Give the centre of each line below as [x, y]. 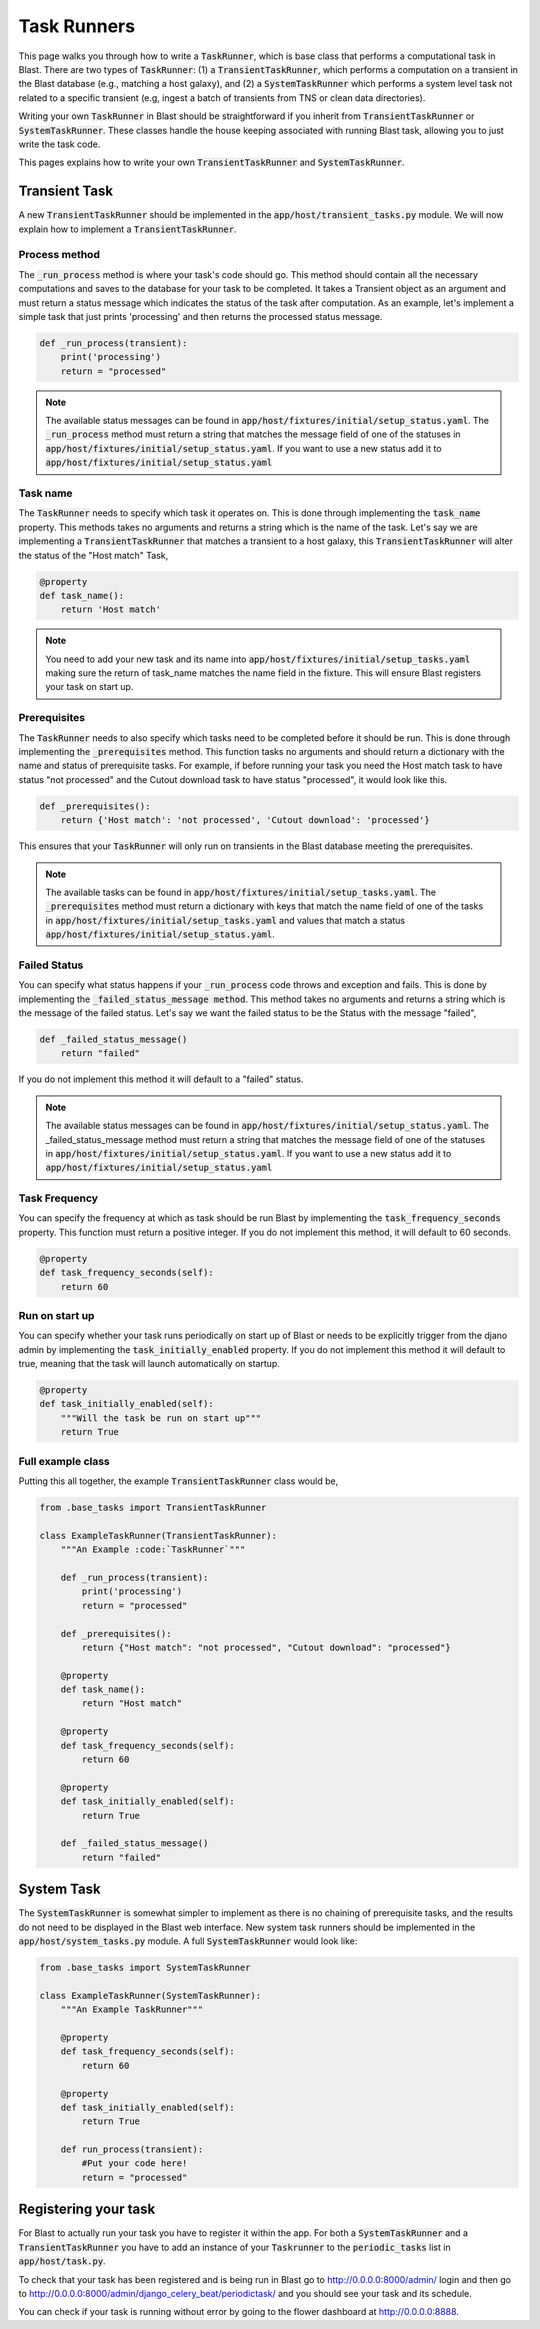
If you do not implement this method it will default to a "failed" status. [161, 1079]
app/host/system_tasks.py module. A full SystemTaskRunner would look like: [188, 1941]
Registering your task [87, 2209]
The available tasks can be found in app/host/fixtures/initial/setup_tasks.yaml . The [241, 892]
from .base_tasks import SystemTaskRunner [145, 1968]
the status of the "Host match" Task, [93, 555]
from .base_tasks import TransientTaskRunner [153, 1507]
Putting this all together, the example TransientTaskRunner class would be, [178, 1481]
